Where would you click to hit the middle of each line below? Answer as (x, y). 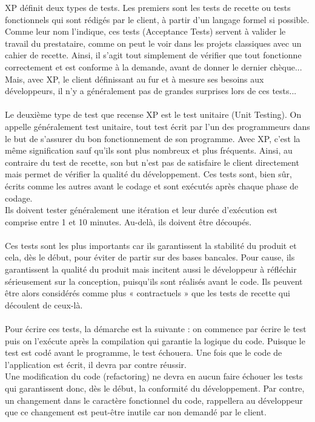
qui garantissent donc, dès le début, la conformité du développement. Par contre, (155, 388)
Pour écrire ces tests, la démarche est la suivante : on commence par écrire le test (156, 329)
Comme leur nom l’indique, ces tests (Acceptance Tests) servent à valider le (145, 31)
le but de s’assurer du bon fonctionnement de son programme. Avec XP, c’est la (153, 138)
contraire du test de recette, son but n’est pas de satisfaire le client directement (152, 162)
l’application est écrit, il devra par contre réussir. (96, 364)
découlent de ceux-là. (44, 305)
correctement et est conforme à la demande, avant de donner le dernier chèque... (154, 66)
